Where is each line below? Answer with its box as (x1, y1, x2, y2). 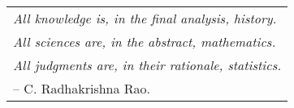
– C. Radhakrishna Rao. (13, 79, 151, 98)
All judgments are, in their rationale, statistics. (13, 56, 282, 74)
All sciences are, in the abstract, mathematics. (13, 32, 276, 51)
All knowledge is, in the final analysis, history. (13, 9, 277, 27)
